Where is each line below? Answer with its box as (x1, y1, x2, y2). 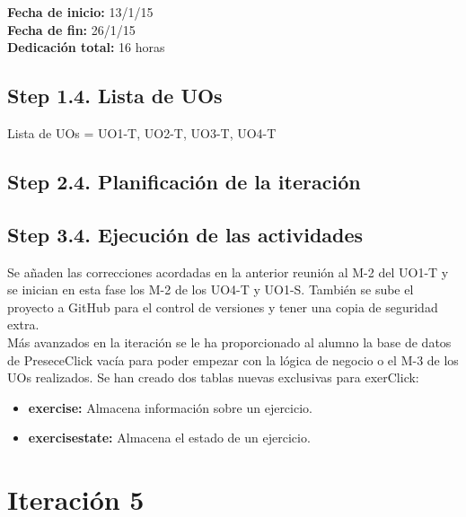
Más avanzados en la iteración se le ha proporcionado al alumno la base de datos (7, 332, 452, 351)
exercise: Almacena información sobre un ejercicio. (28, 398, 312, 416)
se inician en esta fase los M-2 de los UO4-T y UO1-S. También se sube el (7, 280, 414, 299)
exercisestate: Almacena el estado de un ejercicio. (28, 428, 311, 447)
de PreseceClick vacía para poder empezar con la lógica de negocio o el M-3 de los (7, 350, 459, 369)
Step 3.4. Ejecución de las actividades (7, 220, 364, 248)
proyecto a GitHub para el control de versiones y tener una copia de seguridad (7, 297, 438, 316)
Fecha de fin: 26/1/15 (7, 20, 136, 39)
